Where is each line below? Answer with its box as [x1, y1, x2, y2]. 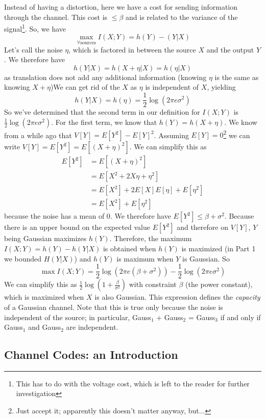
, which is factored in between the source [68, 44, 196, 55]
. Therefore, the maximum [109, 233, 192, 244]
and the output [206, 44, 254, 55]
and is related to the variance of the [126, 11, 238, 22]
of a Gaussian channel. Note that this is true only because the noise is [4, 301, 223, 312]
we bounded [4, 253, 42, 264]
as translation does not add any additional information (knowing [4, 71, 207, 82]
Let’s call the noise [4, 44, 63, 55]
